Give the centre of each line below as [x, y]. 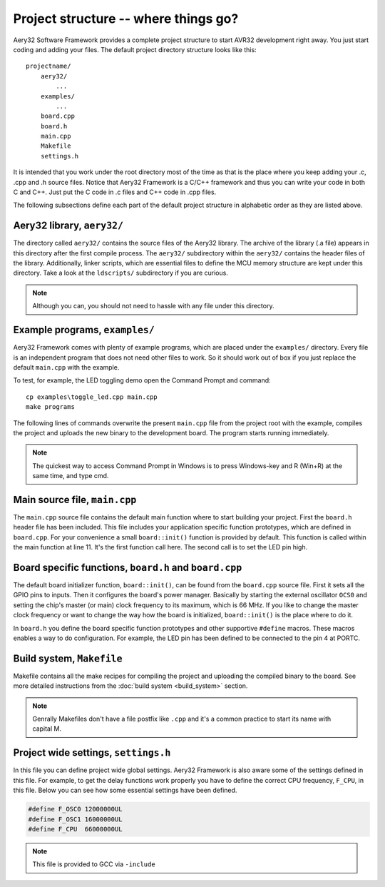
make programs [50, 407]
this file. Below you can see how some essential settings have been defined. [125, 790]
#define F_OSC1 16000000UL [75, 819]
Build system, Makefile [68, 658]
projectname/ [48, 66]
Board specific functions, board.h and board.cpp [128, 567]
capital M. [47, 729]
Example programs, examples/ [84, 330]
